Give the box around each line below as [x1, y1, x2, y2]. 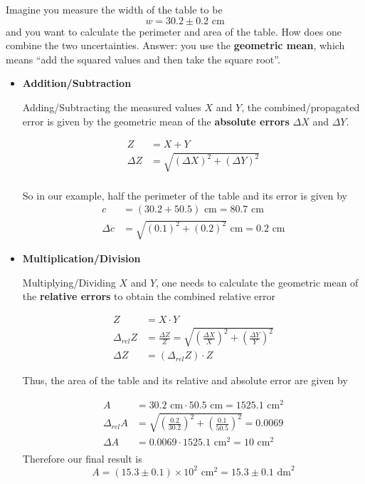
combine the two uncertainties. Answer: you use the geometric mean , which [6, 38, 345, 53]
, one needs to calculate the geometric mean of [156, 274, 359, 289]
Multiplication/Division [22, 251, 141, 265]
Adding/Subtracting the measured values [22, 99, 201, 114]
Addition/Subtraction [22, 76, 132, 91]
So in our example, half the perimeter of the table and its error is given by [22, 187, 347, 202]
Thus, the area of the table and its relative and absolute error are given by [22, 373, 348, 388]
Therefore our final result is [22, 450, 142, 465]
